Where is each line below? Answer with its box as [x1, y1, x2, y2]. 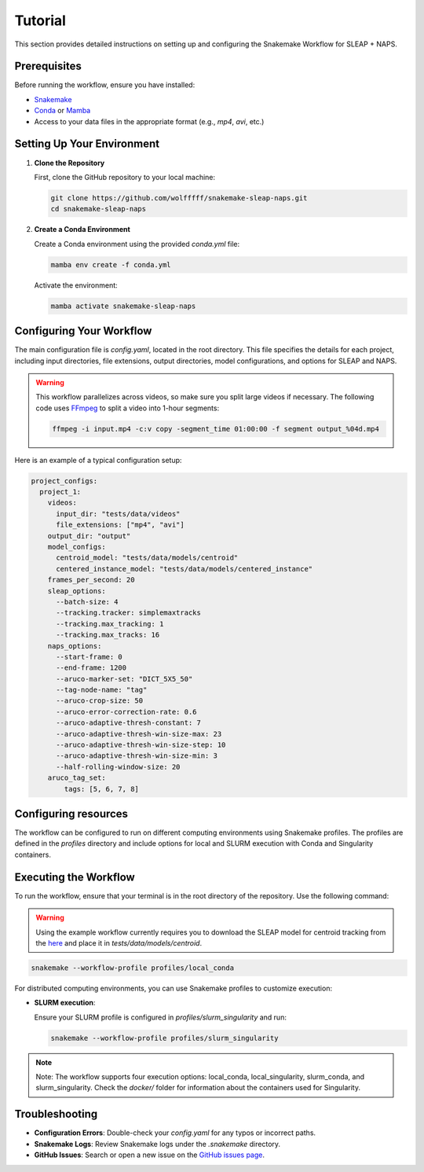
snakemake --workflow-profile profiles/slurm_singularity [50, 1034, 279, 1042]
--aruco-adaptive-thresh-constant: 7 [56, 718, 202, 727]
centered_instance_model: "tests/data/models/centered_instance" [56, 564, 313, 573]
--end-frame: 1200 [56, 663, 127, 672]
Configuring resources [14, 806, 129, 821]
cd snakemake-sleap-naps [50, 204, 147, 214]
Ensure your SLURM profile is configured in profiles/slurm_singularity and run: [34, 1012, 287, 1022]
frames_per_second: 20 [47, 575, 135, 585]
